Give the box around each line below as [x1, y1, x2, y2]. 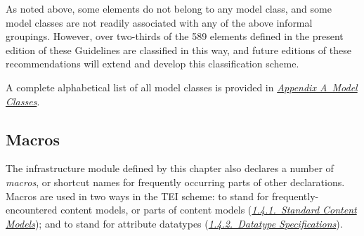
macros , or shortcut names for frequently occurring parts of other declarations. [6, 174, 345, 189]
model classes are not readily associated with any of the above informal [6, 15, 313, 29]
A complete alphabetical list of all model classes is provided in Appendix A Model [6, 79, 358, 94]
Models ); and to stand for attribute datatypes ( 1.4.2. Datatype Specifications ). [6, 216, 343, 230]
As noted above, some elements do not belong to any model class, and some [6, 1, 332, 15]
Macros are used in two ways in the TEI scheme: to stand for [6, 188, 269, 203]
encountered [6, 202, 58, 217]
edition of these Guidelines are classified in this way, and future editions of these [6, 42, 351, 57]
